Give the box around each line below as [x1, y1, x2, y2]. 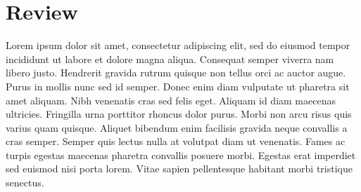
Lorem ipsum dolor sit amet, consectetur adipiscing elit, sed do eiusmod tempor [6, 38, 350, 53]
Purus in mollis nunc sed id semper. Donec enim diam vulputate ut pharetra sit [6, 78, 350, 93]
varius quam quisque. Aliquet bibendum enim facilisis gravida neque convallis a [6, 120, 348, 135]
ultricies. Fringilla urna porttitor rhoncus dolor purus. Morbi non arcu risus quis [6, 107, 352, 121]
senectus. [6, 175, 44, 190]
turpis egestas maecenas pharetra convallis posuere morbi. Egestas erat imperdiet [6, 147, 356, 162]
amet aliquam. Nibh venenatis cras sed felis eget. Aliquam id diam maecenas [6, 92, 336, 107]
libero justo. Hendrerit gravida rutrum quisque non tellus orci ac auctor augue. [6, 65, 346, 80]
